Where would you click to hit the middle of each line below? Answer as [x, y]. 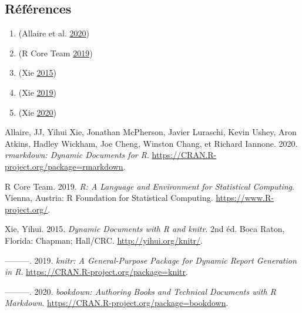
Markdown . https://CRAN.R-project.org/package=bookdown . [117, 303]
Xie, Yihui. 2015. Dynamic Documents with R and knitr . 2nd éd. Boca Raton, [145, 229]
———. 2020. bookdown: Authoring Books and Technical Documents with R [140, 291]
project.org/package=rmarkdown [64, 166]
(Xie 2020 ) [37, 112]
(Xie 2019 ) [37, 92]
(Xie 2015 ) [37, 73]
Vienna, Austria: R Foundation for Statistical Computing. [109, 198]
